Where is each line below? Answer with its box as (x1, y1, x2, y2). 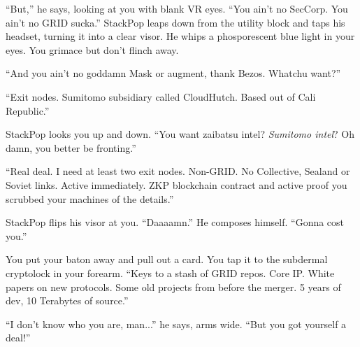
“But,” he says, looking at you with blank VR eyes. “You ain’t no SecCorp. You (6, 1, 348, 15)
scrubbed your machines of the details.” (6, 191, 174, 206)
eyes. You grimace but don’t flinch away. (6, 42, 179, 57)
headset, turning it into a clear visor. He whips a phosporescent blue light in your (6, 29, 355, 43)
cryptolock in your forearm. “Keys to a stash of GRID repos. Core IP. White (6, 265, 335, 280)
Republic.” (6, 103, 50, 118)
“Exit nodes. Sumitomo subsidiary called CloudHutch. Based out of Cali (6, 89, 316, 104)
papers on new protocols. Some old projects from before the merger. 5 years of (6, 279, 341, 294)
